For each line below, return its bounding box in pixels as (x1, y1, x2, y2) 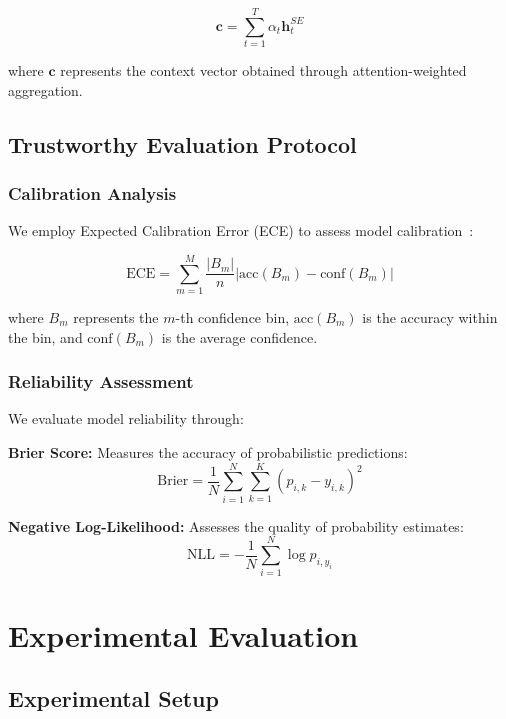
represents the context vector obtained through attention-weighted (60, 60, 467, 81)
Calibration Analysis (8, 181, 177, 206)
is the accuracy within (362, 307, 498, 328)
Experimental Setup (8, 683, 219, 714)
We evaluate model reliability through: (8, 408, 244, 429)
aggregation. (8, 79, 83, 100)
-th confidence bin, (175, 307, 290, 328)
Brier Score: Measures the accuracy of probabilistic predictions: (8, 442, 408, 463)
